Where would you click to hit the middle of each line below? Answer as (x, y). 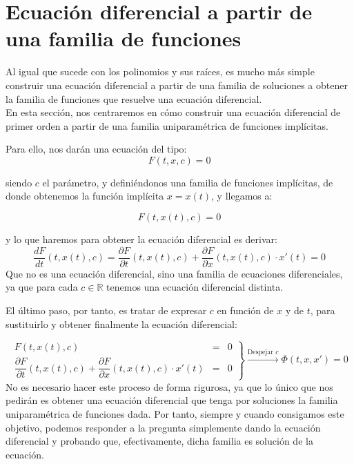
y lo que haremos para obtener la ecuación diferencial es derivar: (141, 239)
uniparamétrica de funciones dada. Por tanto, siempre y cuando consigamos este (175, 413)
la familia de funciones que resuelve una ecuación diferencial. (134, 98)
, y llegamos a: (242, 196)
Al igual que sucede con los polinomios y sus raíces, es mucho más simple (160, 71)
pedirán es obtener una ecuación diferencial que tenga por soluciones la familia (172, 400)
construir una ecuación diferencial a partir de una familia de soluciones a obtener (177, 85)
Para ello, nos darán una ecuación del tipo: (96, 149)
